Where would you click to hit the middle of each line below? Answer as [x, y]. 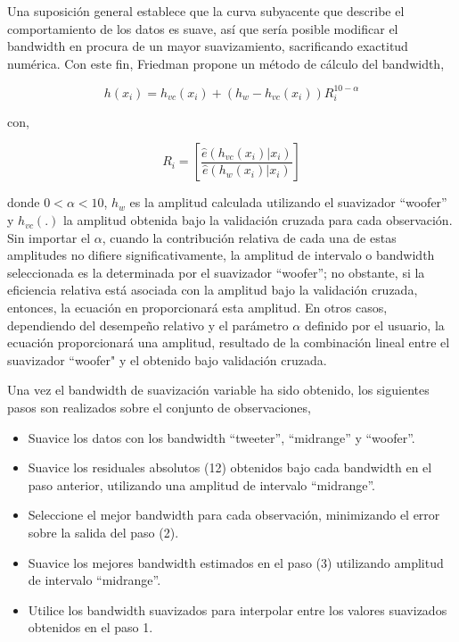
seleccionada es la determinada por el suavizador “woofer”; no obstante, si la [216, 272]
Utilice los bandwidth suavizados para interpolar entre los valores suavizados [238, 609]
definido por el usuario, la [374, 325]
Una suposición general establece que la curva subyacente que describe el [206, 11]
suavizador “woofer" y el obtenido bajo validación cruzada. [167, 359]
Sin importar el [49, 237]
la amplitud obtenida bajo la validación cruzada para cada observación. [258, 220]
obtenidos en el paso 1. [90, 627]
